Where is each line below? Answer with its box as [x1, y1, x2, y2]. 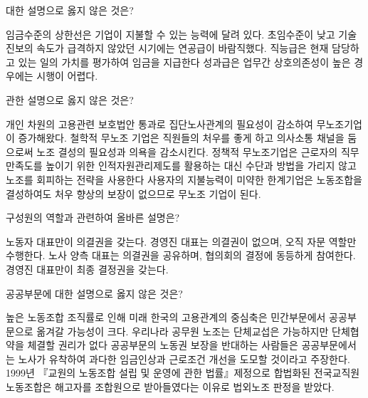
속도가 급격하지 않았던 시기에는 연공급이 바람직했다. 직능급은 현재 [36, 41, 329, 56]
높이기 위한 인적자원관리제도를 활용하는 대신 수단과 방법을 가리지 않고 [46, 158, 357, 173]
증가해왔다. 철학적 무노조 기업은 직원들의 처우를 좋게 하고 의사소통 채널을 [18, 130, 345, 145]
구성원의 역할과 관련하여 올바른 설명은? [6, 210, 180, 225]
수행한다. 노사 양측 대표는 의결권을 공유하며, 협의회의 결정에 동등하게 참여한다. [6, 248, 356, 263]
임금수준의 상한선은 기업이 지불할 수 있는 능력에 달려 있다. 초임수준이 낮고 [6, 26, 335, 41]
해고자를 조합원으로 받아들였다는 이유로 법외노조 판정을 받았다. [55, 379, 335, 394]
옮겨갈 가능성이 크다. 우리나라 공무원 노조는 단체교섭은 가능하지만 [36, 323, 329, 338]
